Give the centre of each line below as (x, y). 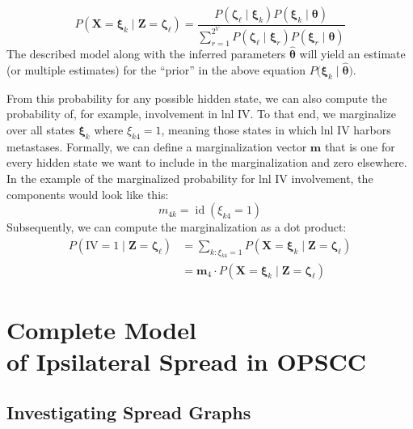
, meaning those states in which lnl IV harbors (276, 129)
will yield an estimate (352, 54)
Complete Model (101, 329)
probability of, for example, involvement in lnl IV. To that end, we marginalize (202, 114)
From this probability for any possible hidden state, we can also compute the (197, 98)
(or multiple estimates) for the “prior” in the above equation (156, 69)
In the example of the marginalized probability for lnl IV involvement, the (190, 178)
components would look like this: (88, 194)
